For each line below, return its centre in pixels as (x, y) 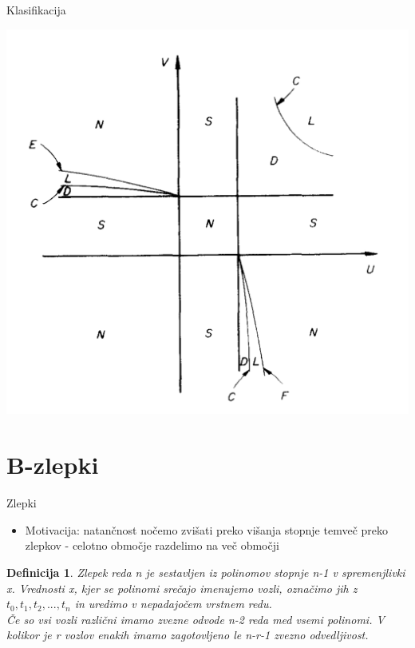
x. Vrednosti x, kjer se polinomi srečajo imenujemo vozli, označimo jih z (182, 588)
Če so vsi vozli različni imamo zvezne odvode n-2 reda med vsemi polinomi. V (196, 619)
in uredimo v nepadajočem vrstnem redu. (173, 604)
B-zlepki (53, 465)
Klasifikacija (36, 10)
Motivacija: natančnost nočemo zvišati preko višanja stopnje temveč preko (206, 529)
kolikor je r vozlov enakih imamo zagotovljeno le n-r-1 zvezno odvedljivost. (188, 635)
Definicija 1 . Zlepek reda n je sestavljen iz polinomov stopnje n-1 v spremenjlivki (206, 572)
